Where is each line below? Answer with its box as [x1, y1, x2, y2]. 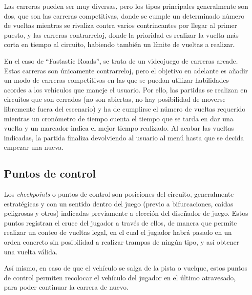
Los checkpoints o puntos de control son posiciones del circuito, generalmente [4, 189, 234, 199]
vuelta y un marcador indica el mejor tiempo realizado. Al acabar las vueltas [4, 123, 234, 133]
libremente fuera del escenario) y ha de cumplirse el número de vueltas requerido [4, 103, 246, 113]
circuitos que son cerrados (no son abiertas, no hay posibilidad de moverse [4, 94, 226, 104]
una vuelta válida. [4, 246, 58, 256]
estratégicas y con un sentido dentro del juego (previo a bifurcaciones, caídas [4, 198, 233, 208]
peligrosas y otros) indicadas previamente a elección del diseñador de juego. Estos [4, 208, 248, 218]
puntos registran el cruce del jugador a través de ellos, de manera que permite [4, 217, 237, 227]
